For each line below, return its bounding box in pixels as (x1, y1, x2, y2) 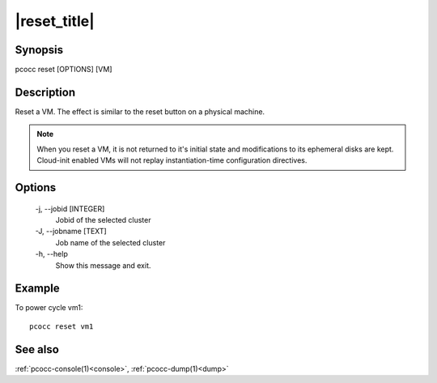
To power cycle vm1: (15, 303, 83, 313)
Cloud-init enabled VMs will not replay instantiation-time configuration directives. (36, 155, 308, 165)
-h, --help (35, 249, 68, 259)
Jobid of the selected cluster (55, 215, 151, 224)
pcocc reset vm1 (29, 321, 94, 331)
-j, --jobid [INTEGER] (35, 203, 105, 214)
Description (15, 85, 76, 99)
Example (15, 282, 60, 296)
